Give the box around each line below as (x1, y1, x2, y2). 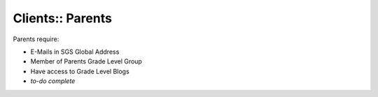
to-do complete (30, 77, 76, 85)
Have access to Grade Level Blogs (30, 67, 129, 75)
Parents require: (13, 35, 59, 43)
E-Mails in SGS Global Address (30, 47, 120, 56)
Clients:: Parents (13, 10, 112, 26)
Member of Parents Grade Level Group (30, 57, 143, 66)
